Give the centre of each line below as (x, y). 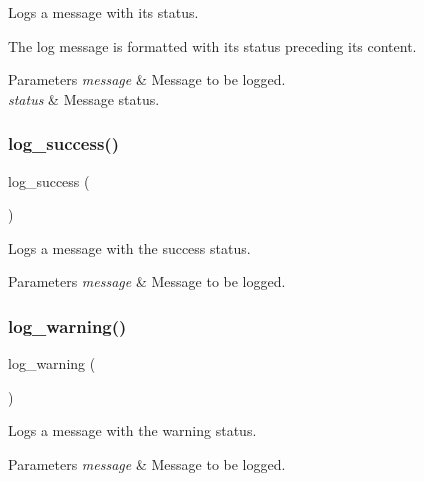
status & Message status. (84, 98)
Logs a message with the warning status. (132, 430)
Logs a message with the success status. (129, 247)
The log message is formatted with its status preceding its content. (212, 45)
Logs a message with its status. (103, 12)
